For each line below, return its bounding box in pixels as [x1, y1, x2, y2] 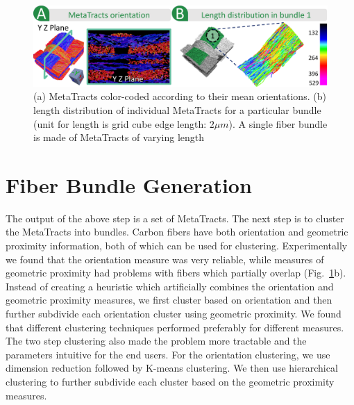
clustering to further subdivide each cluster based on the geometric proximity [6, 374, 335, 388]
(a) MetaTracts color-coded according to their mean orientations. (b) [33, 89, 326, 104]
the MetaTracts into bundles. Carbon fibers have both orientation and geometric [6, 224, 348, 239]
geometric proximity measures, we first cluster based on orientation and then [6, 292, 332, 307]
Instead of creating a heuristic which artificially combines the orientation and [6, 279, 334, 293]
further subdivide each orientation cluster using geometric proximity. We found [6, 306, 342, 321]
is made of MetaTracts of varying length [33, 130, 205, 144]
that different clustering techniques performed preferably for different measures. [6, 320, 344, 334]
